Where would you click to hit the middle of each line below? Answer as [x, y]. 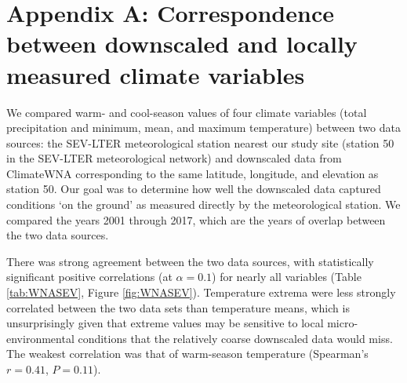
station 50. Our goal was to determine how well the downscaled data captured [194, 189]
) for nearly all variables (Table [287, 277]
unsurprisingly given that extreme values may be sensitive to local [165, 323]
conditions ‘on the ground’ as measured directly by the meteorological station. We [203, 204]
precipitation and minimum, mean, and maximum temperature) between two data [203, 128]
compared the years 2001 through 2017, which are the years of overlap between [196, 219]
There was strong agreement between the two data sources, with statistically [190, 261]
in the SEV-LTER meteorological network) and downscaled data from [174, 158]
